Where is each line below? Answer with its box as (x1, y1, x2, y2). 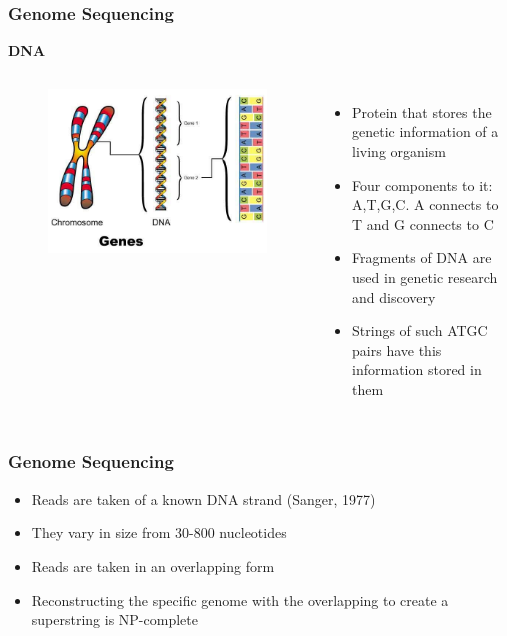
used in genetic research (352, 266, 498, 287)
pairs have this (352, 339, 442, 360)
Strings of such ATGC (352, 320, 488, 341)
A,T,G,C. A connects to (352, 194, 499, 215)
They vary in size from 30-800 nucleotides (31, 522, 287, 543)
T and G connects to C (352, 213, 494, 234)
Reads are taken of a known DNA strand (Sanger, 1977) (31, 488, 376, 509)
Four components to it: (352, 174, 493, 195)
